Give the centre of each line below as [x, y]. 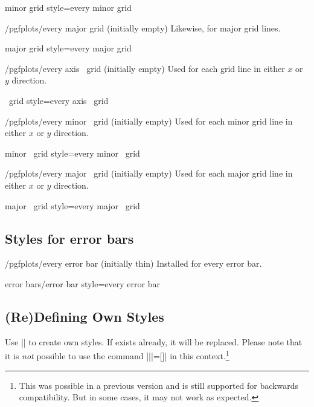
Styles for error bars [69, 238]
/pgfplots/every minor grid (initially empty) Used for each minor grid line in [149, 121]
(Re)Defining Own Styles [85, 316]
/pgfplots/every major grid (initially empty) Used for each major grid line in [149, 173]
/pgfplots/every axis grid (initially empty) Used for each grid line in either [145, 68]
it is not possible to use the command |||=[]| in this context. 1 [117, 355]
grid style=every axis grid [59, 100]
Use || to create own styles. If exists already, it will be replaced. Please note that [154, 341]
